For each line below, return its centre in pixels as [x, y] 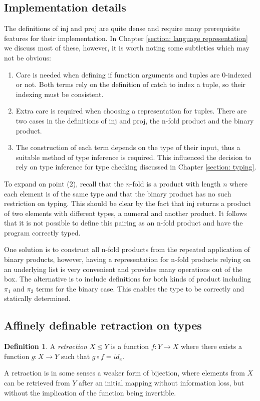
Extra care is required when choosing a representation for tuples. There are [131, 111]
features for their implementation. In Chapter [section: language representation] [126, 38]
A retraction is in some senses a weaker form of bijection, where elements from [124, 373]
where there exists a [211, 346]
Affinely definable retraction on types [103, 325]
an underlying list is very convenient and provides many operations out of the [123, 269]
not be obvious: [28, 57]
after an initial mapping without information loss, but [162, 383]
